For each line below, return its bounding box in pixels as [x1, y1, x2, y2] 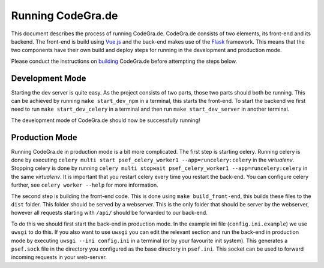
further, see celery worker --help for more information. [11, 181, 158, 188]
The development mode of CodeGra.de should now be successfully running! [11, 117, 200, 124]
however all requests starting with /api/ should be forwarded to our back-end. [11, 209, 208, 217]
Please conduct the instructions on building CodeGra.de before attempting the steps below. [11, 57, 238, 65]
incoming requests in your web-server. [11, 254, 107, 261]
